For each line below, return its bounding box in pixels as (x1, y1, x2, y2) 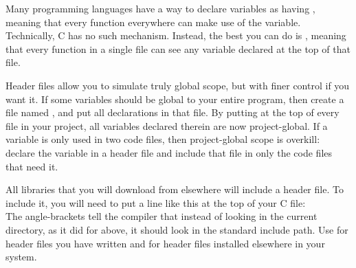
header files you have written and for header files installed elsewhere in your (5, 236, 325, 250)
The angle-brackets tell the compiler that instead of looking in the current (5, 209, 318, 223)
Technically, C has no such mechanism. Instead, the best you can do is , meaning (5, 28, 346, 43)
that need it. (5, 159, 58, 173)
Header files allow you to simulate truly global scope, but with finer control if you (5, 78, 350, 92)
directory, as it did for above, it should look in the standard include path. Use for (5, 222, 348, 236)
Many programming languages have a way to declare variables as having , (5, 1, 315, 15)
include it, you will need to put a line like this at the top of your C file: (5, 195, 306, 210)
